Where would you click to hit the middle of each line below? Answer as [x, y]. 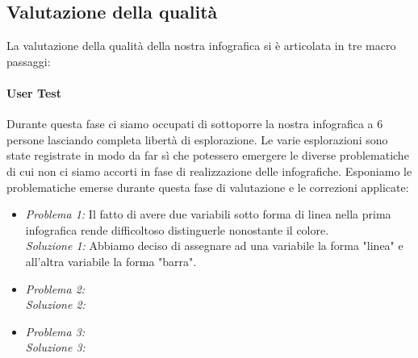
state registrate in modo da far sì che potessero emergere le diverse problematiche [208, 155]
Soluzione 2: [55, 304]
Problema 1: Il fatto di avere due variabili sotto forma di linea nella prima [208, 214]
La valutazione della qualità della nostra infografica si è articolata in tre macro [201, 46]
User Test [34, 92]
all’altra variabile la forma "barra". [111, 261]
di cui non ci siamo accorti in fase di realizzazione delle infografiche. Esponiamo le [209, 171]
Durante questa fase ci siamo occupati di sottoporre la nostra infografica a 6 [195, 124]
